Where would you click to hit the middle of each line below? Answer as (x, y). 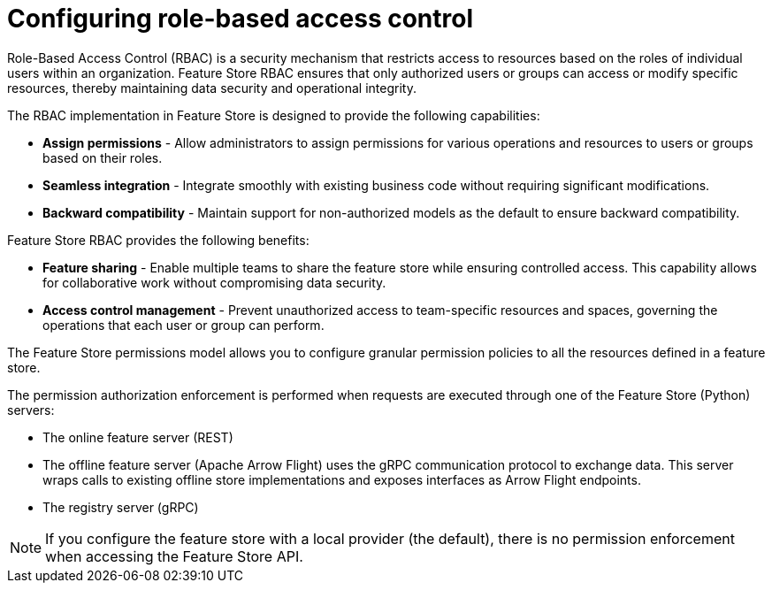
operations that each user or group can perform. (183, 325)
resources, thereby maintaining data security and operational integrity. (212, 88)
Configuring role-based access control (241, 19)
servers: (31, 410)
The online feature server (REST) (138, 437)
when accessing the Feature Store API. (174, 556)
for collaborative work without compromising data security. (214, 282)
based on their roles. (103, 157)
